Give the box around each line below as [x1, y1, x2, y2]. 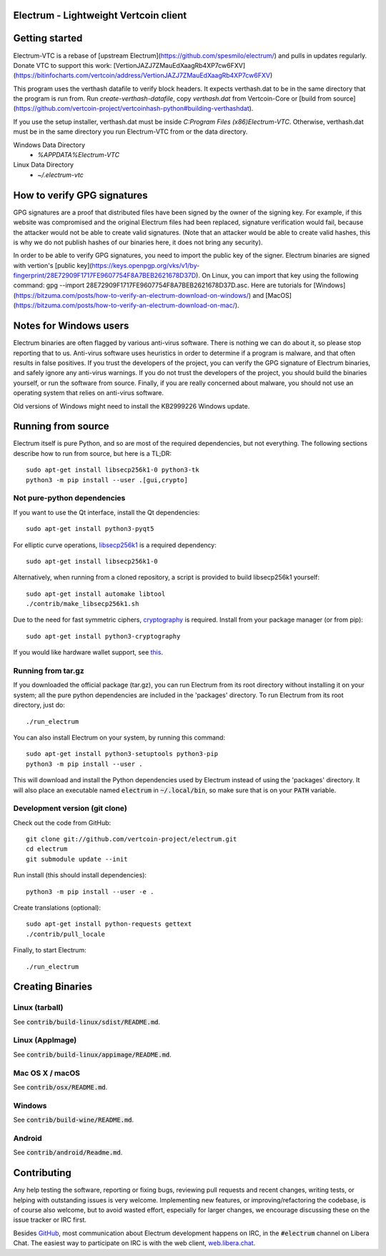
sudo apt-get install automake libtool [26, 589, 166, 598]
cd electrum [26, 845, 68, 853]
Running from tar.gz [13, 666, 85, 675]
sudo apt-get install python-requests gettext [26, 920, 192, 928]
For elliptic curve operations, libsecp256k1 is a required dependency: [13, 540, 217, 549]
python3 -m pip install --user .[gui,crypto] [26, 476, 189, 484]
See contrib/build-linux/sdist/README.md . [13, 1017, 161, 1026]
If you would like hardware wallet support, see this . [13, 648, 164, 657]
